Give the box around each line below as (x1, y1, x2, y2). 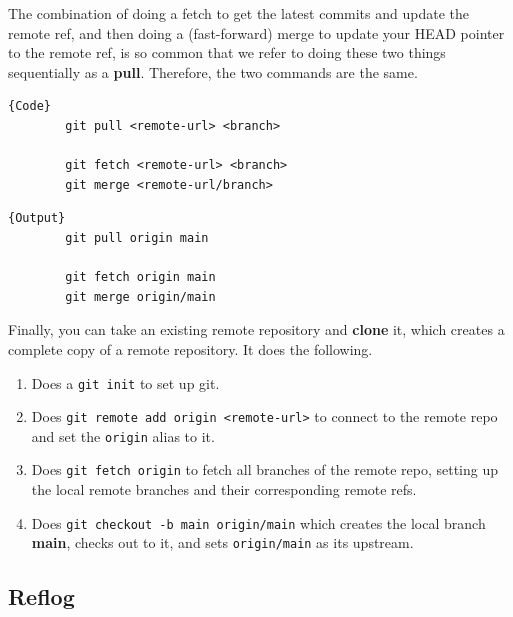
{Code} (8, 99, 51, 114)
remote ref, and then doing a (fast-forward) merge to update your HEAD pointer (8, 22, 505, 43)
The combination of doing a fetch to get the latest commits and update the (8, 3, 469, 23)
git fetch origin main (65, 270, 216, 285)
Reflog (8, 581, 75, 612)
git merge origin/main (65, 289, 216, 304)
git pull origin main (65, 230, 209, 245)
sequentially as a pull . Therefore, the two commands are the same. (8, 61, 418, 82)
